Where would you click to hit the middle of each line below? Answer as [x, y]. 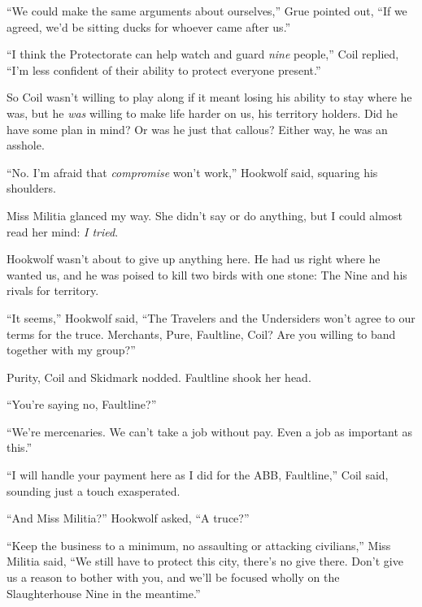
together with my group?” [71, 350]
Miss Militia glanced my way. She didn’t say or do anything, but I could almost [204, 215]
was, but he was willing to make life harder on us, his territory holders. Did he [202, 113]
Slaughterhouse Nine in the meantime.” [104, 593]
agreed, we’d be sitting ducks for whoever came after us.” [149, 26]
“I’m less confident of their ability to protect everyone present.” [164, 69]
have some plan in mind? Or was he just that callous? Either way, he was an [197, 129]
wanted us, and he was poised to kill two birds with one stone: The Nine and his [207, 274]
